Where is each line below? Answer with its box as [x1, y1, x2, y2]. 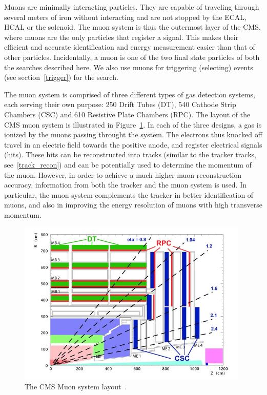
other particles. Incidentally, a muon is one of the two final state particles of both [4, 51, 260, 62]
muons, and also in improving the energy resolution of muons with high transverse [4, 199, 262, 210]
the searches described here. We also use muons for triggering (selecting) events [4, 61, 253, 72]
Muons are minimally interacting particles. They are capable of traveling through [4, 2, 259, 12]
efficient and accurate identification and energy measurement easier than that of [4, 41, 255, 52]
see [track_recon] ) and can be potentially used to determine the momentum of [4, 159, 252, 170]
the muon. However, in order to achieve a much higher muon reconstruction [4, 169, 242, 180]
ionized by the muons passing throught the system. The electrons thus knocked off [4, 129, 262, 140]
